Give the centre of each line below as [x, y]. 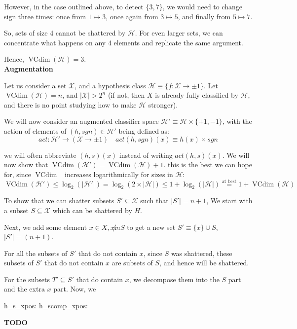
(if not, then [126, 95]
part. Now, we [75, 289]
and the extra [24, 289]
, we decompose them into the [174, 279]
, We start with [229, 201]
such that [154, 201]
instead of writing [146, 155]
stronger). [163, 104]
